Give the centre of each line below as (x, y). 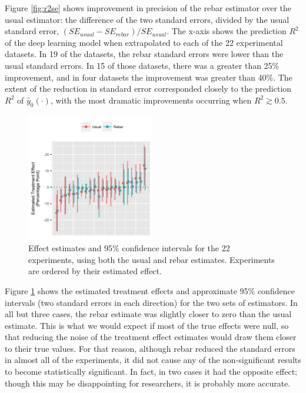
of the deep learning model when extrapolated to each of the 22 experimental (144, 42)
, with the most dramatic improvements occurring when (151, 100)
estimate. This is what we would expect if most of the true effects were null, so (147, 325)
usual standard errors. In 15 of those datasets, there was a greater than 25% (142, 65)
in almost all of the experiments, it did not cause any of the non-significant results (153, 360)
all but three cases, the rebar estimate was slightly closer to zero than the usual (148, 314)
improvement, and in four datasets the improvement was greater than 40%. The (149, 77)
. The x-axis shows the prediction (227, 31)
